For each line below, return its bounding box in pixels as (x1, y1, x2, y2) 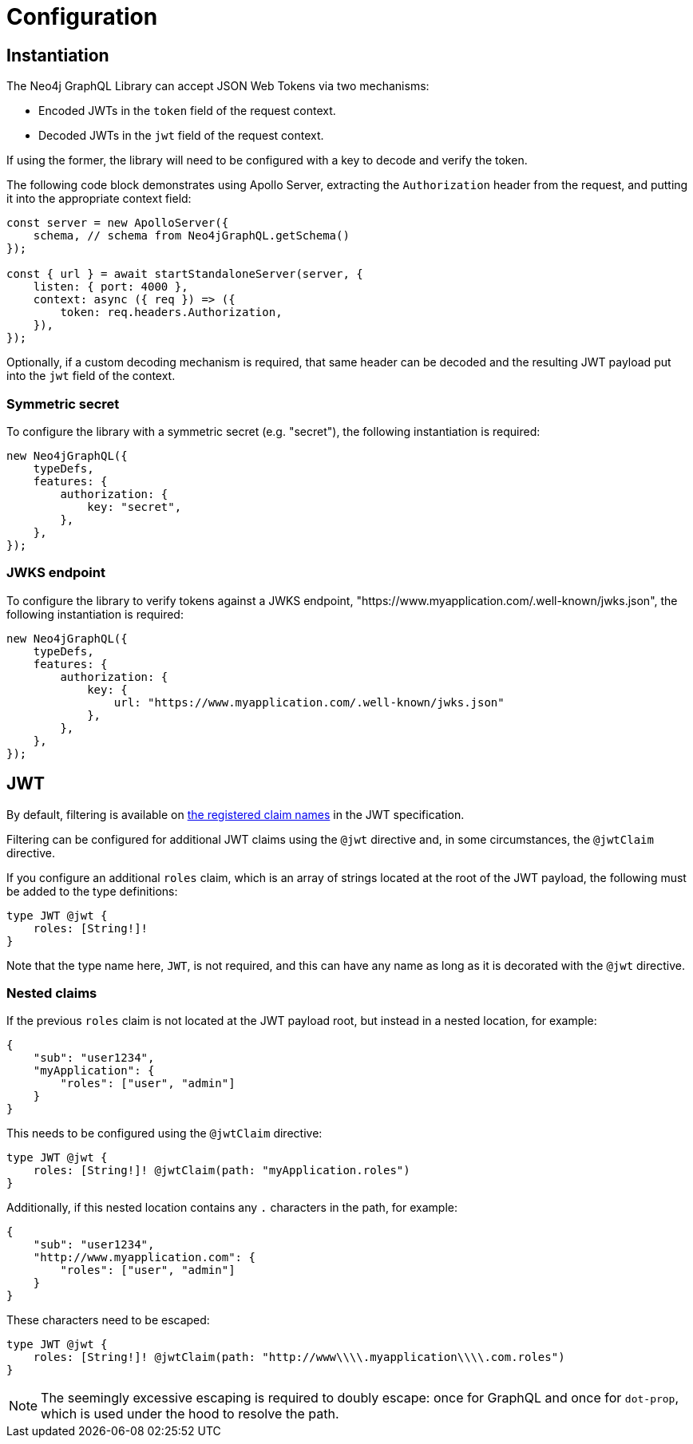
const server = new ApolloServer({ (6, 216, 229, 230)
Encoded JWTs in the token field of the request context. (38, 104, 336, 118)
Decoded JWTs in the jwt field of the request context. (38, 129, 324, 143)
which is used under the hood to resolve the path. (41, 1406, 339, 1422)
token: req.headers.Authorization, (60, 306, 283, 319)
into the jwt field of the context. (6, 369, 176, 383)
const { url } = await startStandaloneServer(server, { (6, 267, 363, 281)
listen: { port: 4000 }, (33, 280, 188, 294)
